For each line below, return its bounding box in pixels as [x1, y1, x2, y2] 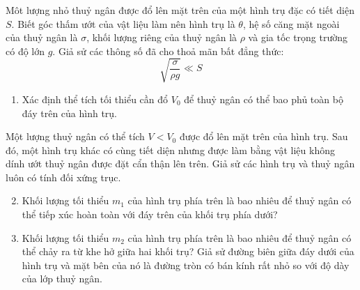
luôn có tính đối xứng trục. [6, 169, 121, 184]
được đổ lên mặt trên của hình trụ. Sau [179, 129, 348, 144]
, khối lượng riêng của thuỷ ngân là [86, 30, 237, 45]
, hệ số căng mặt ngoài [242, 16, 340, 31]
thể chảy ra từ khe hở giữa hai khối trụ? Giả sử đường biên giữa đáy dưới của [22, 244, 354, 259]
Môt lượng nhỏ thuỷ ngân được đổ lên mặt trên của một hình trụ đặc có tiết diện [6, 3, 355, 17]
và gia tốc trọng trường [248, 30, 348, 45]
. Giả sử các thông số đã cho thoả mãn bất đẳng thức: [52, 43, 284, 58]
